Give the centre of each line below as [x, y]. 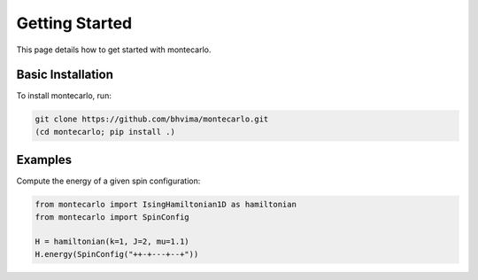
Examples [44, 160]
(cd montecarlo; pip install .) [105, 132]
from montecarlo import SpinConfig [112, 217]
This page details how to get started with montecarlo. [114, 50]
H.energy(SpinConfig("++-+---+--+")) [117, 254]
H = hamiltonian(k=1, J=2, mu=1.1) [112, 242]
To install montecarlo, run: [64, 96]
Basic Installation [65, 75]
